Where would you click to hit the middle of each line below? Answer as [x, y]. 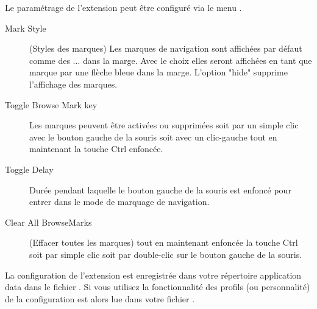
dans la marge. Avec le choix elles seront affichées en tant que [197, 60]
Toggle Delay [29, 169]
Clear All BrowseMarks [48, 222]
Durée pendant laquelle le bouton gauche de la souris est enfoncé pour [160, 189]
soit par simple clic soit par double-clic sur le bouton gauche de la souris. [166, 254]
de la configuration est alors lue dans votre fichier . [100, 298]
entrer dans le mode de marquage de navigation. [119, 202]
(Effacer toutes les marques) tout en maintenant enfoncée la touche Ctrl [164, 242]
